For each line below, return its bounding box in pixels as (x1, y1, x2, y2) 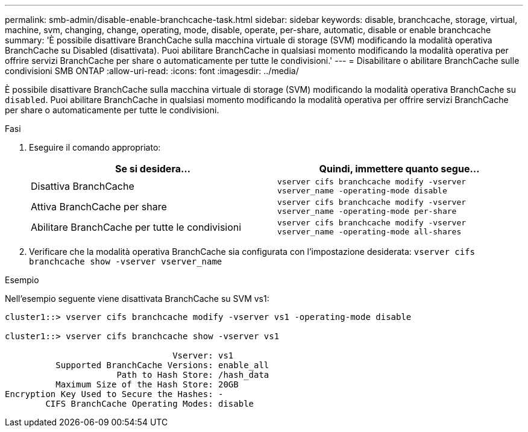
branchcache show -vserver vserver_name (29, 257, 222, 266)
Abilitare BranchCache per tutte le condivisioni (31, 221, 242, 233)
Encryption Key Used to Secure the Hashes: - (5, 389, 224, 399)
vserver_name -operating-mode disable (277, 186, 447, 195)
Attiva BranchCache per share (31, 201, 167, 213)
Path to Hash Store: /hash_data (116, 370, 269, 380)
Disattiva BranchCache (31, 180, 134, 192)
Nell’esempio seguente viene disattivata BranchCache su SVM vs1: (5, 293, 269, 304)
